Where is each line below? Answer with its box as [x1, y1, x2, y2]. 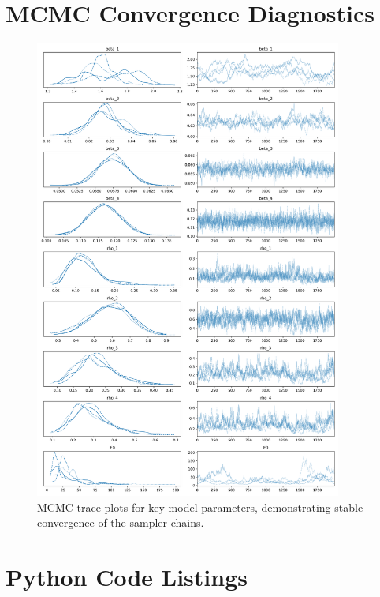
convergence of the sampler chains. [37, 514, 204, 531]
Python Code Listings [6, 561, 248, 593]
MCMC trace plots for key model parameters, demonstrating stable [37, 498, 363, 515]
